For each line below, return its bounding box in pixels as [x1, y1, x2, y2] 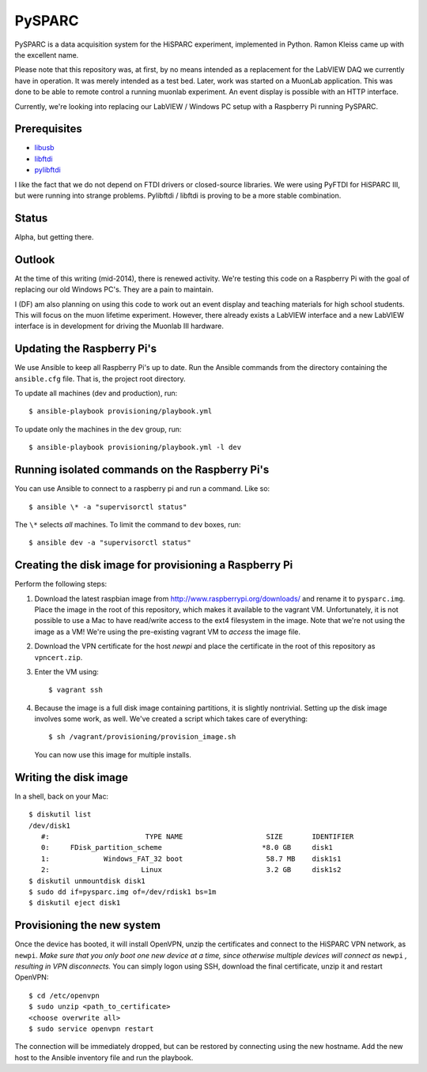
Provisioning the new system [14, 919, 161, 932]
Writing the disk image [14, 771, 129, 784]
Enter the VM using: [34, 666, 99, 676]
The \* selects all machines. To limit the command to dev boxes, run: [14, 519, 241, 529]
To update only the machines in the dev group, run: [14, 424, 182, 434]
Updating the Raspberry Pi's [14, 342, 157, 356]
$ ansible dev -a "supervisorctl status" [28, 538, 191, 547]
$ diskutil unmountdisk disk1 [28, 876, 146, 885]
